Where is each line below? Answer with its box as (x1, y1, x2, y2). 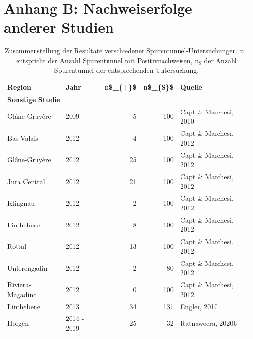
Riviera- (7, 280, 31, 290)
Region (7, 81, 31, 92)
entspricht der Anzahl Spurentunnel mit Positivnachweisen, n (16, 55, 199, 65)
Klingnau (7, 198, 35, 208)
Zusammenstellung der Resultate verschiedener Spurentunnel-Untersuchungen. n (5, 45, 244, 56)
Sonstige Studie (7, 94, 60, 104)
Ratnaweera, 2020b (180, 318, 237, 328)
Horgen (7, 318, 29, 328)
